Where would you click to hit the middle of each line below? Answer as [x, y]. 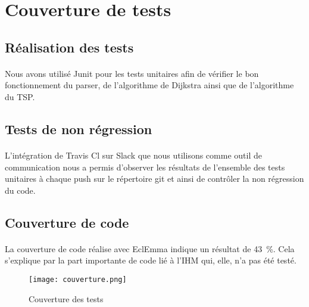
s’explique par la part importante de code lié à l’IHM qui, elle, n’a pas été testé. [151, 260]
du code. [20, 190]
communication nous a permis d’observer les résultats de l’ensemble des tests [145, 167]
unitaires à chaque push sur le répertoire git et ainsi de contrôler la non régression [154, 179]
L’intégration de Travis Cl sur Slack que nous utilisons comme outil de [133, 155]
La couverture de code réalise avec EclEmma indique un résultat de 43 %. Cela [150, 248]
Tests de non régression [79, 128]
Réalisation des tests [69, 47]
